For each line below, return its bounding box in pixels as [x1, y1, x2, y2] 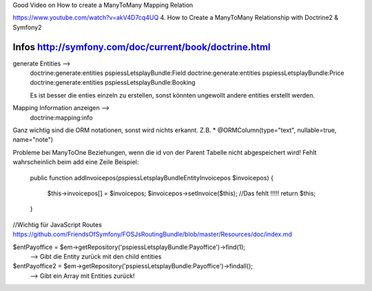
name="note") [12, 136, 54, 144]
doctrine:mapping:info [30, 114, 93, 122]
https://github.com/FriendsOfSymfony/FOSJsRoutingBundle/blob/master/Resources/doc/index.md [12, 230, 293, 239]
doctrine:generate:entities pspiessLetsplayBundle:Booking [30, 78, 196, 87]
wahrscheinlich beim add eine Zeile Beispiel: [12, 158, 139, 166]
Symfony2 [12, 23, 42, 31]
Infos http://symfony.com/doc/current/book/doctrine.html [12, 41, 271, 53]
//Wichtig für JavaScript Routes [12, 220, 103, 228]
